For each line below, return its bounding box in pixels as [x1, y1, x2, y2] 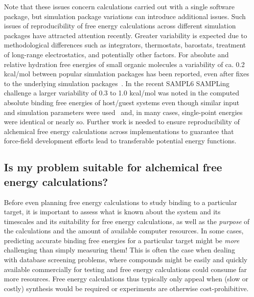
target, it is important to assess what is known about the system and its [4, 206, 221, 217]
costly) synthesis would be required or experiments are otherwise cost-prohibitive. [4, 283, 249, 293]
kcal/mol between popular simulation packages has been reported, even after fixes [4, 69, 249, 79]
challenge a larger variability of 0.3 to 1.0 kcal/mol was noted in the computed [4, 88, 239, 98]
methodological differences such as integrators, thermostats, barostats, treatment [4, 40, 246, 50]
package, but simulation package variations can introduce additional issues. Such [4, 11, 246, 21]
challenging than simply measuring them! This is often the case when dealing [4, 245, 235, 255]
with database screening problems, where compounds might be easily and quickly [4, 254, 248, 265]
